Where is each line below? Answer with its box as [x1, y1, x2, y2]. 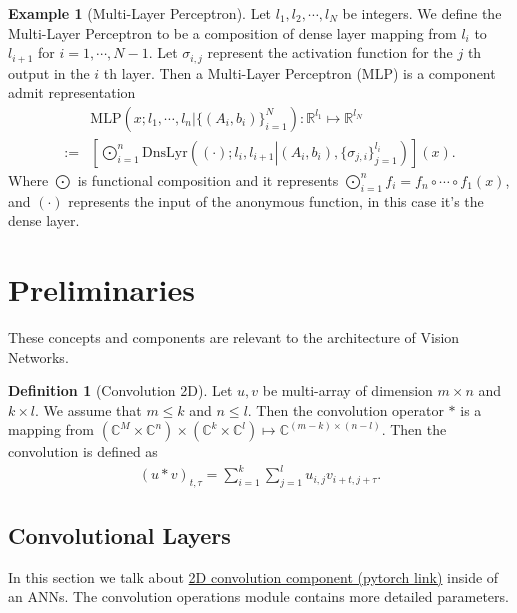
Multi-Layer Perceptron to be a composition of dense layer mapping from [8, 22, 457, 43]
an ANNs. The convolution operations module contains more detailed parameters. [8, 586, 509, 607]
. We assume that [35, 399, 142, 420]
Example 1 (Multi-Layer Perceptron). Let [8, 3, 272, 23]
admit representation [8, 82, 136, 103]
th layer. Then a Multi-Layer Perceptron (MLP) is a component [103, 62, 496, 83]
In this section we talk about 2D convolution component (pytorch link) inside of [8, 566, 499, 587]
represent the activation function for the [207, 42, 453, 63]
